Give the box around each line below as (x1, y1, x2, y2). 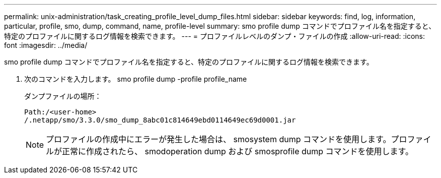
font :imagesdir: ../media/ (4, 41, 88, 49)
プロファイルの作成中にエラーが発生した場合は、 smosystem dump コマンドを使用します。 (46, 134, 391, 144)
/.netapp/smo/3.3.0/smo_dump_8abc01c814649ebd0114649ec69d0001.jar (24, 116, 296, 124)
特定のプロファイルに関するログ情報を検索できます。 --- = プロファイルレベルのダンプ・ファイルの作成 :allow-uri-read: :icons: (4, 32, 425, 40)
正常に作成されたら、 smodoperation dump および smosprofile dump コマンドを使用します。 (62, 146, 413, 156)
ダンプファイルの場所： (24, 92, 102, 100)
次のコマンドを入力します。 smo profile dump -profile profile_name (24, 75, 247, 83)
